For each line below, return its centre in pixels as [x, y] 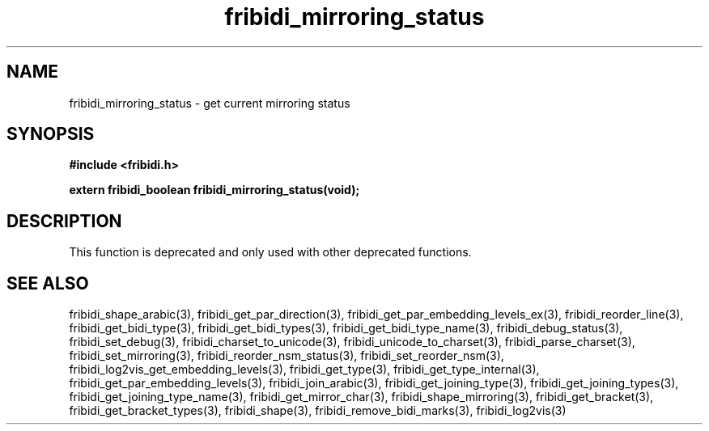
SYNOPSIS [51, 134]
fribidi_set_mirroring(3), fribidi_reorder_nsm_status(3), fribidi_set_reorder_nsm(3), [287, 356]
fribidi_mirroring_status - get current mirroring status [210, 103]
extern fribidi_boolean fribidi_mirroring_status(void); [214, 190]
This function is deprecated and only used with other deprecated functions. [270, 252]
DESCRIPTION [64, 221]
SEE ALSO [48, 283]
